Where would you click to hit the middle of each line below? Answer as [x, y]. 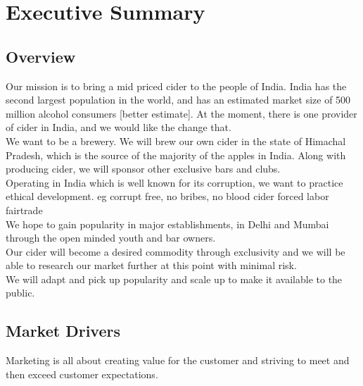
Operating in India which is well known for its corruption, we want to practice [174, 182]
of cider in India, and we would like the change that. [119, 127]
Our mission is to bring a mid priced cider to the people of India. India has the [176, 86]
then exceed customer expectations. [82, 374]
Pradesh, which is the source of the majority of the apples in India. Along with [176, 155]
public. [20, 293]
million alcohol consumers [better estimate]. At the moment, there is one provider [181, 113]
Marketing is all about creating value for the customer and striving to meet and [178, 360]
